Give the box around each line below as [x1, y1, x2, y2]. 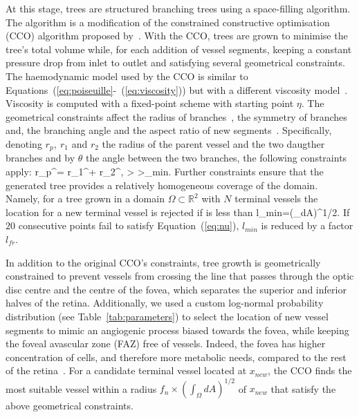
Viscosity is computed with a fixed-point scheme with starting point [6, 96, 294, 110]
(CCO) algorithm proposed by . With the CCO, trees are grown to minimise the [6, 28, 348, 43]
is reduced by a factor [261, 218, 353, 233]
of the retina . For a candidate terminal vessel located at [6, 363, 247, 378]
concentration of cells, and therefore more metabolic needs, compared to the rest [6, 349, 347, 364]
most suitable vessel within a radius [6, 381, 157, 396]
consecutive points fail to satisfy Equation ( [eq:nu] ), [18, 218, 239, 233]
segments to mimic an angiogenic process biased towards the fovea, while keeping [6, 322, 349, 337]
